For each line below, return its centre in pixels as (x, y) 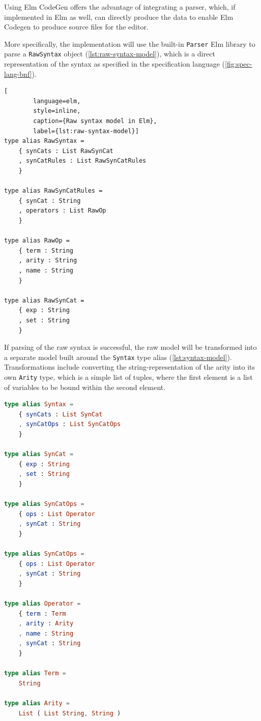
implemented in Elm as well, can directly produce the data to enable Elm (119, 17)
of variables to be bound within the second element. (85, 387)
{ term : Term (42, 613)
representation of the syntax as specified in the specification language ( (115, 64)
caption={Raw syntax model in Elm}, (95, 121)
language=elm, (57, 101)
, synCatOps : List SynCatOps (70, 424)
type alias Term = (35, 673)
